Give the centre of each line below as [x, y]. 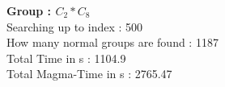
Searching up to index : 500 [75, 26]
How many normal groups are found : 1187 [112, 42]
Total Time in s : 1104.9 [66, 58]
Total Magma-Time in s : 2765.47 [89, 74]
